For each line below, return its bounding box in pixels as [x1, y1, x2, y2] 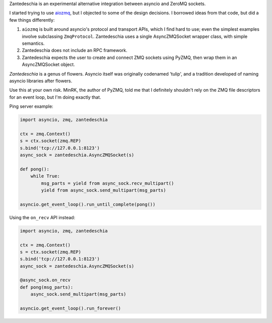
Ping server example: [9, 103, 53, 109]
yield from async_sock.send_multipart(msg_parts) [41, 187, 166, 193]
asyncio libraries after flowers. [9, 78, 73, 84]
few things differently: [9, 17, 55, 23]
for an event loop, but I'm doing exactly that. [9, 94, 101, 100]
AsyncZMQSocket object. [22, 61, 75, 68]
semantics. [22, 40, 45, 46]
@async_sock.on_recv [20, 277, 71, 283]
